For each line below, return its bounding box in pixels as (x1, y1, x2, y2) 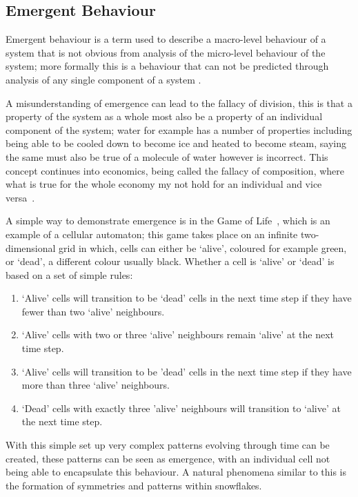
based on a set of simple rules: (6, 267, 133, 282)
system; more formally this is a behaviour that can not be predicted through (6, 59, 329, 73)
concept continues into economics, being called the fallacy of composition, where (6, 163, 345, 177)
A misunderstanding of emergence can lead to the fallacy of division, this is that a (6, 95, 352, 110)
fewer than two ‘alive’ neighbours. (21, 304, 165, 318)
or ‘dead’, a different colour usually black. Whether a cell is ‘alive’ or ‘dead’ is (6, 254, 335, 269)
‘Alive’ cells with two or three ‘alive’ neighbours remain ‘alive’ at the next (21, 327, 334, 342)
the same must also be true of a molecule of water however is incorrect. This (6, 149, 328, 164)
